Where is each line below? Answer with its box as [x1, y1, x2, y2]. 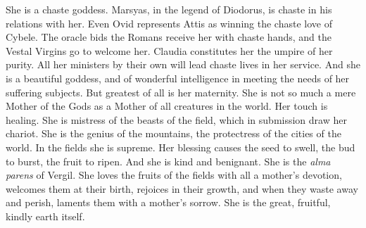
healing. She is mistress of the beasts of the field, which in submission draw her [6, 112, 347, 127]
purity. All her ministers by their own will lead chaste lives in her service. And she [6, 57, 360, 72]
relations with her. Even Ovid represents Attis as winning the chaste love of [6, 15, 332, 30]
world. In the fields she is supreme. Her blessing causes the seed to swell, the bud [6, 139, 355, 154]
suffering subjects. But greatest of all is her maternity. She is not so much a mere [6, 84, 356, 99]
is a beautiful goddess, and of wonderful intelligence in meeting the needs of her [6, 70, 350, 85]
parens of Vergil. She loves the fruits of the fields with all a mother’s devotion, [6, 167, 342, 182]
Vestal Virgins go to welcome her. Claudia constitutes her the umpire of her [6, 43, 333, 58]
